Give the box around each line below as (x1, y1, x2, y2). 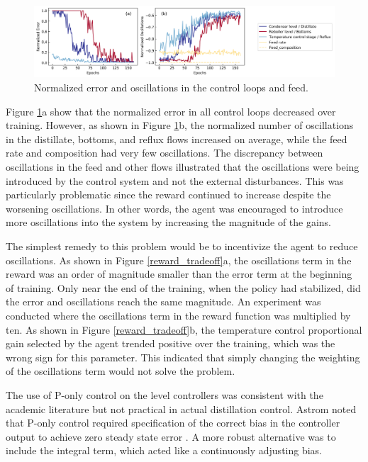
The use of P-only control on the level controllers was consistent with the (6, 387, 323, 402)
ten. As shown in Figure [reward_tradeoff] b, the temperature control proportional (6, 322, 362, 337)
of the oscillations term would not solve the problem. (6, 364, 235, 378)
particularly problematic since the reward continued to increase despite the (6, 187, 331, 202)
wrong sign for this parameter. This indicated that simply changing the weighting (6, 349, 360, 364)
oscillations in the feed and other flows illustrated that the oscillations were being (6, 159, 359, 174)
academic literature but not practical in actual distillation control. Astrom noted (6, 401, 357, 416)
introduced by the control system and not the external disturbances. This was (6, 173, 344, 188)
